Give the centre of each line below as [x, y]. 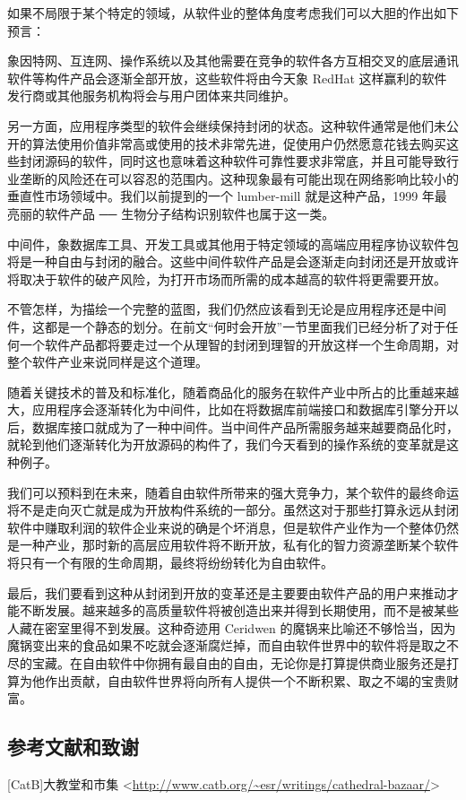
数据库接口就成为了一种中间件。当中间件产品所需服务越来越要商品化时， [245, 426]
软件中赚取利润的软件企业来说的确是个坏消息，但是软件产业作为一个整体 [220, 527]
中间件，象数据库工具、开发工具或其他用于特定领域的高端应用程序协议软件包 [233, 243]
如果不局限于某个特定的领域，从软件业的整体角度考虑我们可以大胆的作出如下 [233, 13]
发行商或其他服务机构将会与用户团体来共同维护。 [151, 96]
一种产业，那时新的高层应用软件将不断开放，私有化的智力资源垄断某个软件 [239, 545]
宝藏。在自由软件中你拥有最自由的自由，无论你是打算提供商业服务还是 [239, 663]
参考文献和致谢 [73, 747]
